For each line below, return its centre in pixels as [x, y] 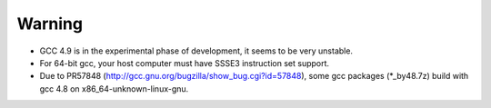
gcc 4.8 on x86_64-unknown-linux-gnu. [114, 88]
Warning [50, 24]
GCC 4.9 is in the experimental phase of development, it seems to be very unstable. [196, 51]
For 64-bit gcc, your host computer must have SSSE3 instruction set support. [185, 63]
